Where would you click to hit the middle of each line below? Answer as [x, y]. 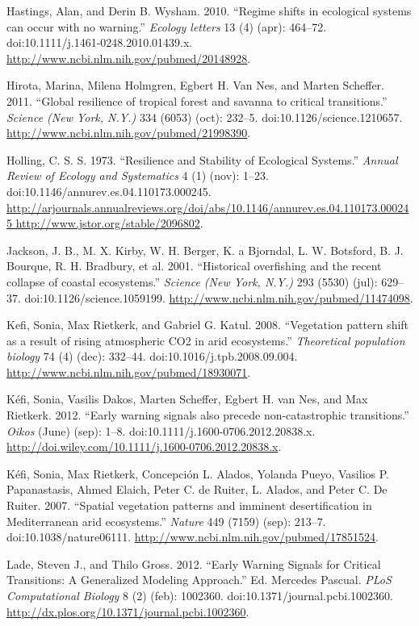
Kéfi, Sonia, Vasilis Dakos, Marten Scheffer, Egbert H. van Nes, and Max [187, 399]
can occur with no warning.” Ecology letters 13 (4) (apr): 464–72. [167, 26]
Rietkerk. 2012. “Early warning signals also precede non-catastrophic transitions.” [208, 415]
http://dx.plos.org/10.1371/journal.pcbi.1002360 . [128, 611]
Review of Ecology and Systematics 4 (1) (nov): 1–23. [138, 175]
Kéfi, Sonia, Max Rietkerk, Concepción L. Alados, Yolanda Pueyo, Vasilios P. [198, 473]
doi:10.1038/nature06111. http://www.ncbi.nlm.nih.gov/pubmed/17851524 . [193, 537]
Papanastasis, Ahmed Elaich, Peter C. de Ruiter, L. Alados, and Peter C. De [197, 489]
